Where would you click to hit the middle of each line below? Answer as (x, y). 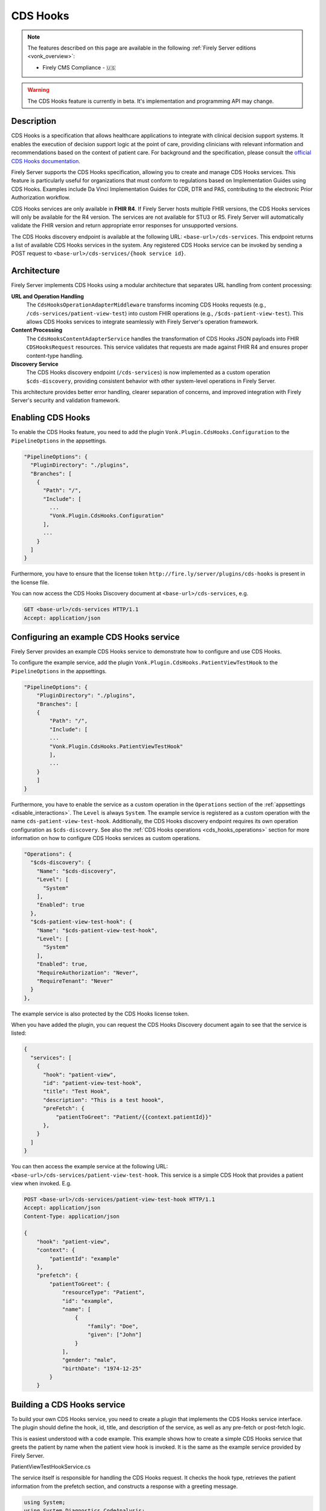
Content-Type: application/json (72, 1216)
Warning (38, 90)
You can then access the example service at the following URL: (90, 1166)
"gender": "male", (89, 1360)
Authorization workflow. (41, 198)
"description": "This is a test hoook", (104, 1100)
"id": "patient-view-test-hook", (92, 1083)
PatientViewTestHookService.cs (51, 1466)
